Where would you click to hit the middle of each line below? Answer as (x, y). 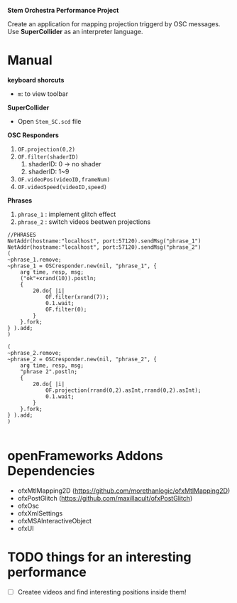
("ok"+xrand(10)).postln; (59, 278)
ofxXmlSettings (40, 513)
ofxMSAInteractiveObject (55, 521)
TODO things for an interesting (99, 557)
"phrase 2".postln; (49, 372)
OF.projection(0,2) (46, 149)
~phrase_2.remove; (34, 353)
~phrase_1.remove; (34, 260)
